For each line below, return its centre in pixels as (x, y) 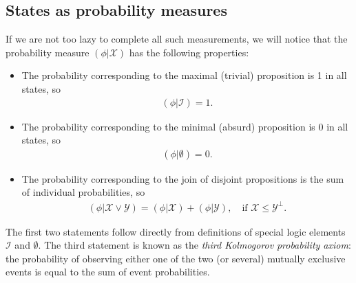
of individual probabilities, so (83, 192)
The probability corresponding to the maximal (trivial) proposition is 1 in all (184, 75)
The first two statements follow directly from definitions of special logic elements (176, 231)
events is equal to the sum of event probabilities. (108, 272)
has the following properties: (189, 52)
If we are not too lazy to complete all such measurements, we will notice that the (177, 39)
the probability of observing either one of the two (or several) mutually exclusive (176, 258)
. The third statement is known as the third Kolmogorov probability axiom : (195, 245)
